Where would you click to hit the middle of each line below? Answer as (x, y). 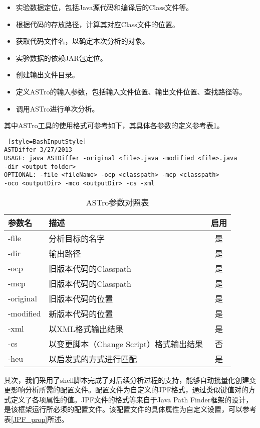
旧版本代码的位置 (81, 298)
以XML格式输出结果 (86, 329)
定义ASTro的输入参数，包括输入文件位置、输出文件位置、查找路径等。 (131, 91)
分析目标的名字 (77, 238)
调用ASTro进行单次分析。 (57, 108)
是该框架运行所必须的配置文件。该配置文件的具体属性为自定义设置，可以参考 (130, 409)
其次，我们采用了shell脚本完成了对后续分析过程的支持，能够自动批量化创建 (127, 380)
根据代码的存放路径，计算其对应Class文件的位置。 (97, 24)
